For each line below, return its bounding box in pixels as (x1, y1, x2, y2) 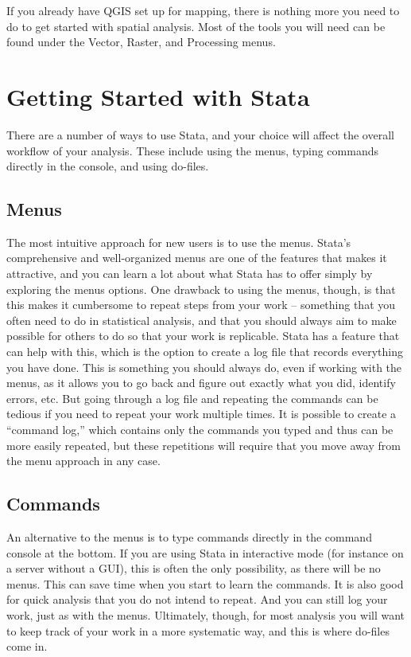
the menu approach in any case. (6, 452, 161, 469)
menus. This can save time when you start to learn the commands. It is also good (6, 575, 404, 592)
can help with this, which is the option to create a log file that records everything (6, 343, 403, 360)
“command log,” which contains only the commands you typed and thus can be (6, 421, 394, 438)
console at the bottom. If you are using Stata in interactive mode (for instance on (6, 544, 404, 561)
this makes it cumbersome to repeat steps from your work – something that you (6, 296, 396, 313)
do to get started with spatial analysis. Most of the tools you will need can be (6, 18, 386, 34)
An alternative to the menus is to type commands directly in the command (6, 529, 372, 545)
